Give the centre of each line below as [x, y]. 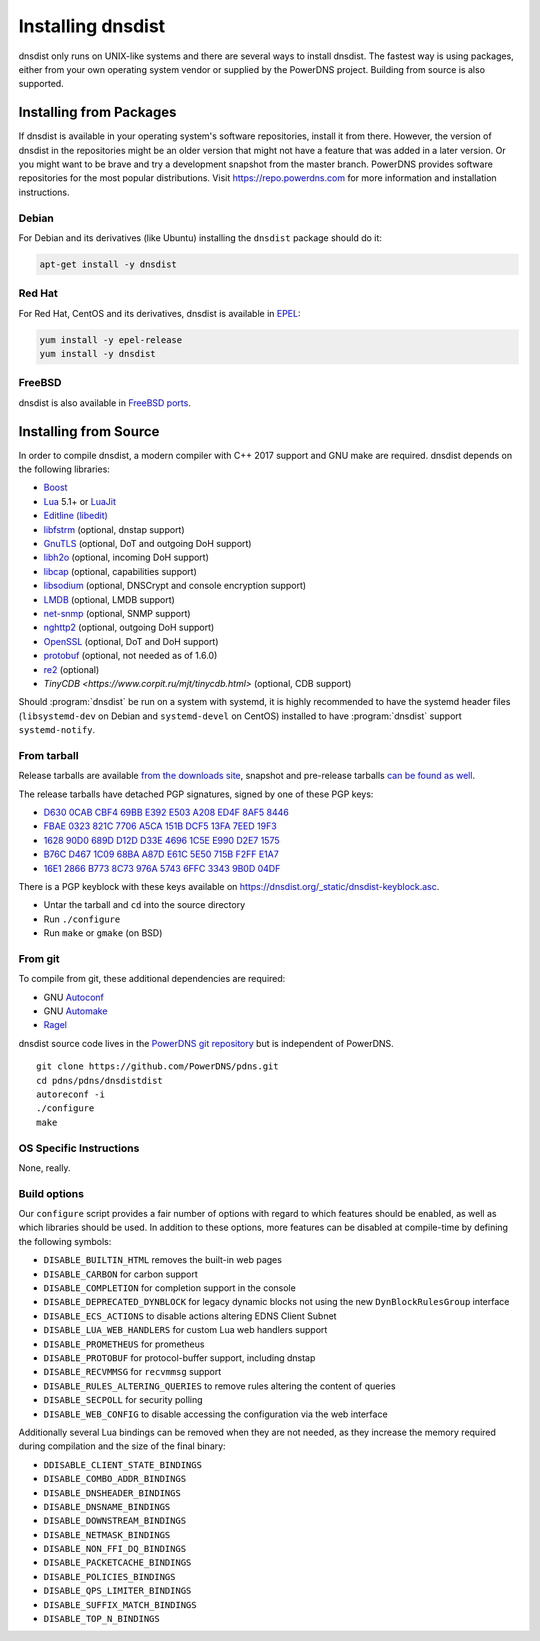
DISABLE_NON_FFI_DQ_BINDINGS [115, 1549]
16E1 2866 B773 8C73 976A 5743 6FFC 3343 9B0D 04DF [162, 868]
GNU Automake [75, 1011]
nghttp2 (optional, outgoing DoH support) [129, 627]
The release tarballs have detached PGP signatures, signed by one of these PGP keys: [196, 794]
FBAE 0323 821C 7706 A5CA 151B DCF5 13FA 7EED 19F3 [160, 826]
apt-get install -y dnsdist [108, 264]
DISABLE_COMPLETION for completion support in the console [170, 1288]
